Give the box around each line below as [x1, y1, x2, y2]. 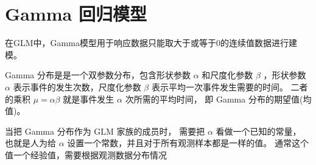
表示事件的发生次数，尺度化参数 [13, 80, 141, 93]
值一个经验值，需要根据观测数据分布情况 [5, 148, 167, 161]
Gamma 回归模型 [5, 1, 147, 26]
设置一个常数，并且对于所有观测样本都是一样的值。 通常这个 [67, 136, 309, 149]
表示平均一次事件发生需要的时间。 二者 [151, 80, 308, 93]
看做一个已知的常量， [216, 124, 301, 137]
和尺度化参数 [202, 69, 253, 81]
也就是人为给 [5, 136, 56, 149]
